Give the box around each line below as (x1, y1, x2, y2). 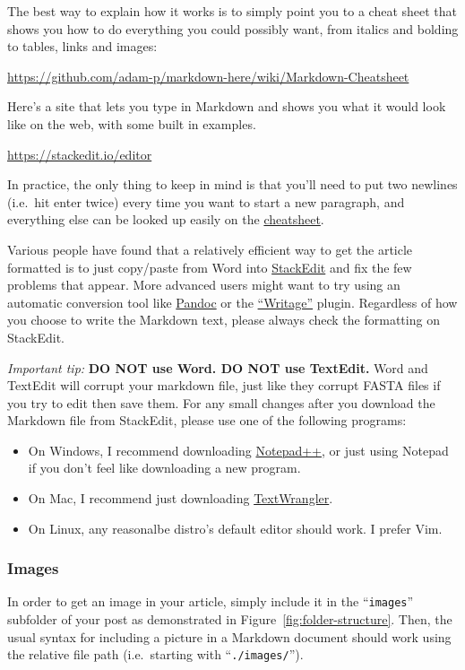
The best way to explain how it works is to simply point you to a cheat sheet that (7, 2, 458, 20)
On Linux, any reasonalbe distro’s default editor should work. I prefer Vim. (28, 518, 443, 537)
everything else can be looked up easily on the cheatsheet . (7, 210, 324, 229)
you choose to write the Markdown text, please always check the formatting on (7, 310, 440, 329)
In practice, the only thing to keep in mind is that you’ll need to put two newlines (7, 175, 458, 194)
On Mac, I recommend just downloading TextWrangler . (28, 489, 333, 508)
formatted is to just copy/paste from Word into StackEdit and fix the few (7, 257, 412, 276)
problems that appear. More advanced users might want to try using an (7, 275, 400, 294)
